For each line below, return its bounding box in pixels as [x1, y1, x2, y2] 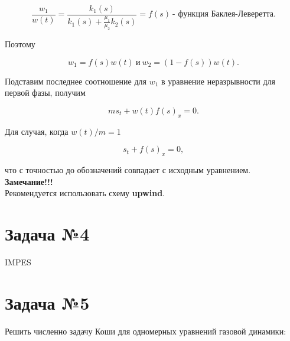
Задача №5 [5, 290, 90, 314]
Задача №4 [5, 221, 90, 245]
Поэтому [5, 37, 35, 50]
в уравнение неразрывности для [161, 74, 276, 87]
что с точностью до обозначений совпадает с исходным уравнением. [5, 163, 251, 176]
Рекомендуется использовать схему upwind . [5, 187, 165, 199]
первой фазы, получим [5, 86, 86, 99]
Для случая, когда [5, 125, 69, 137]
